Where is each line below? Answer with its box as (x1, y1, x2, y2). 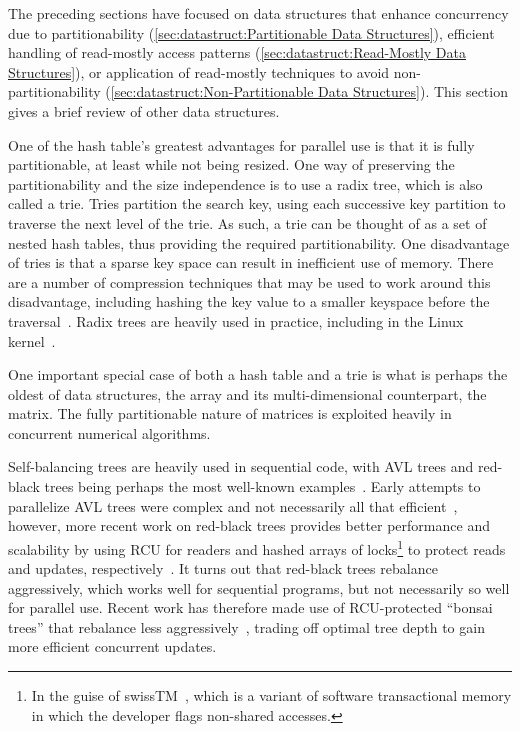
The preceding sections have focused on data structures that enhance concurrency (8, 3, 509, 23)
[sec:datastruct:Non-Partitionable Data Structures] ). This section (110, 81, 508, 102)
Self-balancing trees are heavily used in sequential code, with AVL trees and (8, 456, 474, 477)
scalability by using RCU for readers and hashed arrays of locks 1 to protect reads (8, 535, 506, 559)
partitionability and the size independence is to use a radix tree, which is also (8, 173, 483, 194)
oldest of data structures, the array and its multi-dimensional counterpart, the (8, 383, 487, 404)
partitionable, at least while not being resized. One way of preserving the (8, 154, 455, 175)
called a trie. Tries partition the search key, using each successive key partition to (8, 193, 506, 214)
